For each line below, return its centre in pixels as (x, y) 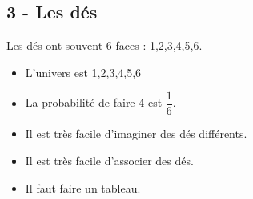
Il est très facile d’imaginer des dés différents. (136, 134)
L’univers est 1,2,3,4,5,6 (83, 72)
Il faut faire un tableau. (83, 187)
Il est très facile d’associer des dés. (109, 161)
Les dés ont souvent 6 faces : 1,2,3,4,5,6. (104, 45)
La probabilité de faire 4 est (94, 102)
